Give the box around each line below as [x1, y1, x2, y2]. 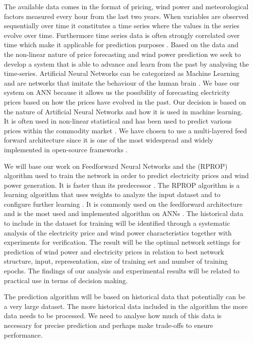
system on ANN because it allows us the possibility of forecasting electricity [4, 87, 230, 97]
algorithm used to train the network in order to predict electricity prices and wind [4, 170, 249, 181]
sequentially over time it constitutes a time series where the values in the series [4, 20, 240, 31]
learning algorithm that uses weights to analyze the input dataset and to [4, 189, 220, 199]
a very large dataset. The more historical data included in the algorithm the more [4, 301, 248, 311]
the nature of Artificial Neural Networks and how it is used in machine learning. [4, 106, 243, 116]
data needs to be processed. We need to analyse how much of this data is [4, 310, 222, 321]
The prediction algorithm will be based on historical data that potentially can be [4, 291, 246, 302]
